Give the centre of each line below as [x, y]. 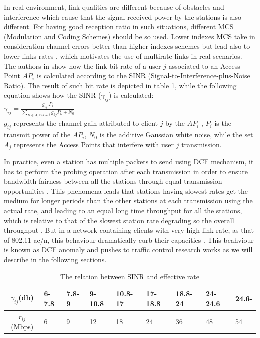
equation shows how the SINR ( [53, 95]
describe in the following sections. [55, 260]
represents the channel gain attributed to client [86, 123]
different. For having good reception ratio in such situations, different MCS [119, 26]
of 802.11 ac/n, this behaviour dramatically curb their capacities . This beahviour [129, 240]
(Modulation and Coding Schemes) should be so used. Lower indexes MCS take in [130, 36]
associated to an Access [204, 65]
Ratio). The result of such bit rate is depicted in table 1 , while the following [120, 85]
